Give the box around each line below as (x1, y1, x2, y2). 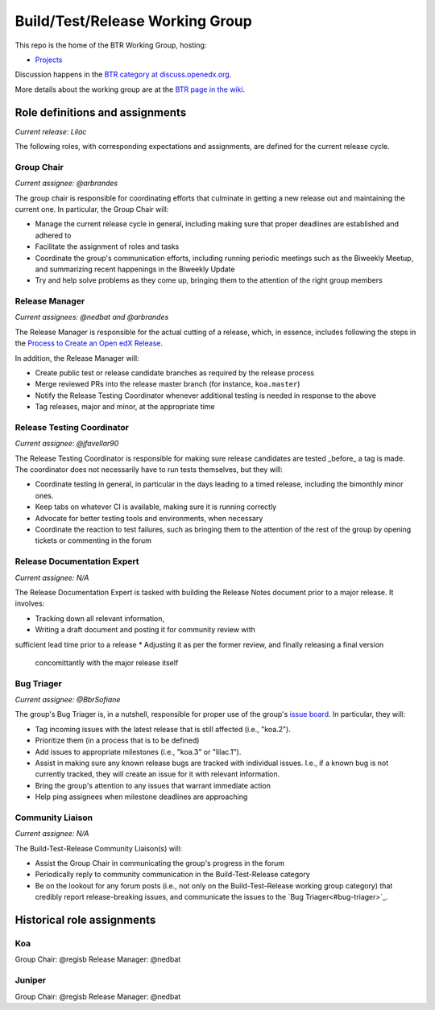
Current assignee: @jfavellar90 (14, 439, 119, 449)
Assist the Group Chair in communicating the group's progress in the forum (35, 859, 285, 868)
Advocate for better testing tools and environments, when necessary (35, 513, 263, 523)
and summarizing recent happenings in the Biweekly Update (35, 264, 235, 274)
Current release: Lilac (14, 126, 87, 136)
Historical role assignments (14, 913, 156, 927)
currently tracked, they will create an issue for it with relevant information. (35, 769, 280, 779)
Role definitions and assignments (14, 106, 187, 119)
